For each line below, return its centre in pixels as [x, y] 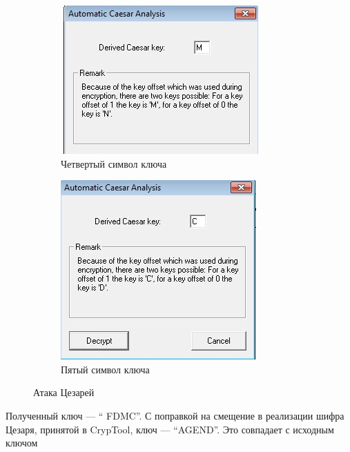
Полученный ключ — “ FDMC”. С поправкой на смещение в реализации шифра [175, 415]
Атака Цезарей [64, 392]
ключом [22, 443]
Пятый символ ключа [105, 369]
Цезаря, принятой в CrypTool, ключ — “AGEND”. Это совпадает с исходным [170, 429]
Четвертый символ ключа [114, 163]
